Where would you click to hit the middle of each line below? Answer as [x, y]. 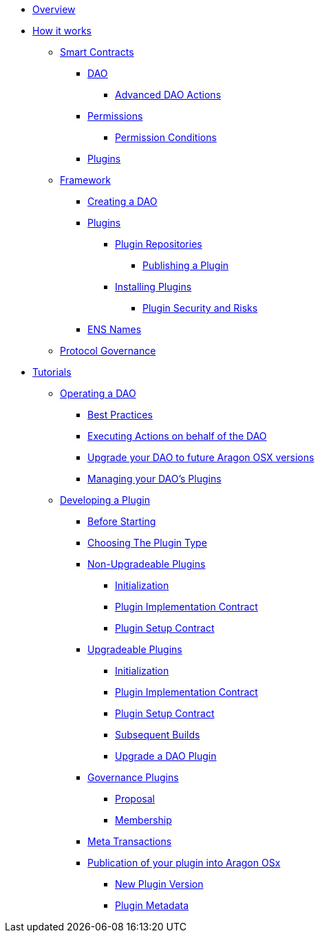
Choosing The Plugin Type [147, 543]
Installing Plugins [153, 287]
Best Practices [120, 415]
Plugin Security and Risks [200, 308]
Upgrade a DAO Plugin [166, 756]
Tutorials [52, 372]
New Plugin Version [159, 884]
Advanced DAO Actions [168, 95]
